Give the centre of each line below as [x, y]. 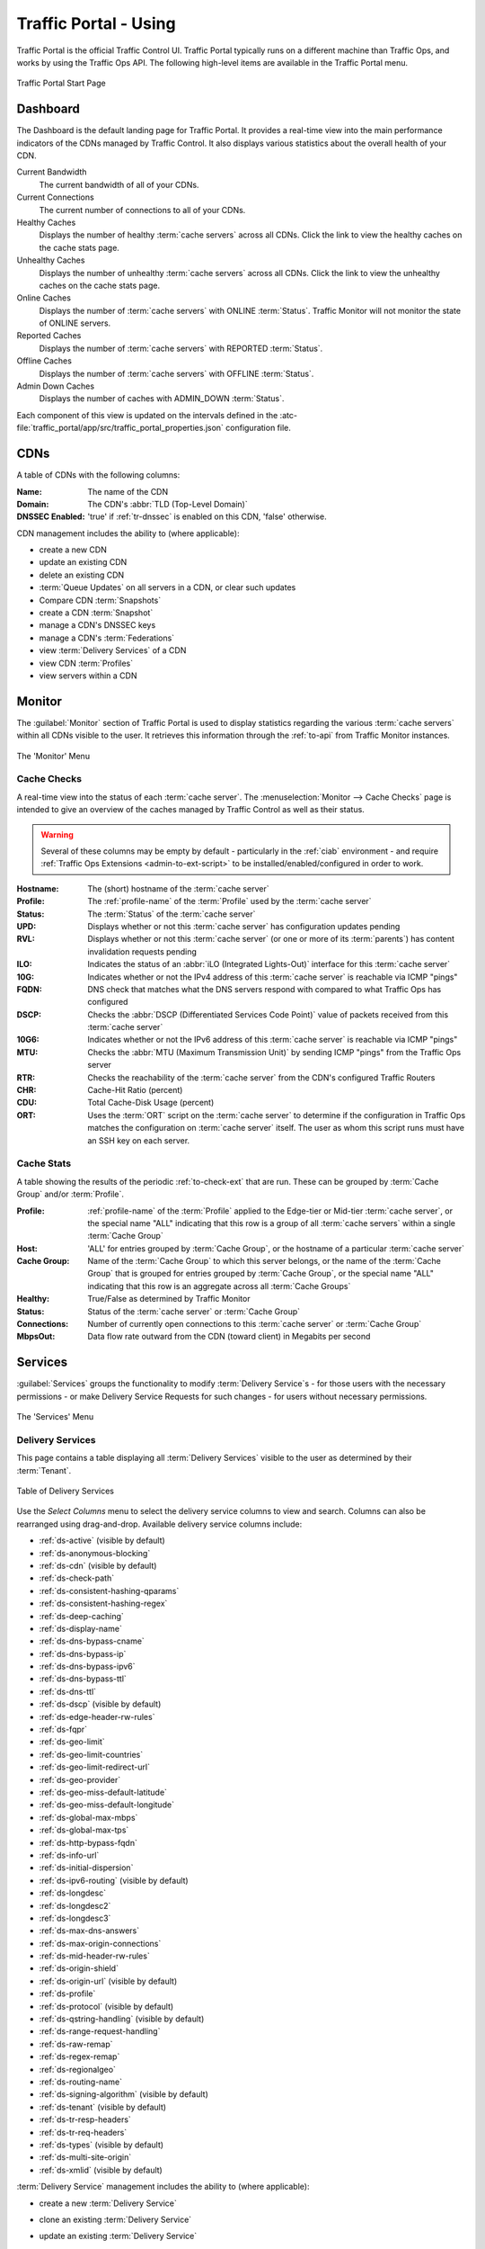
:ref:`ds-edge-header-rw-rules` [97, 1716]
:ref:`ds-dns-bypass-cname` [92, 1641]
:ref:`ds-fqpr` [63, 1729]
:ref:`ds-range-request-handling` [100, 2031]
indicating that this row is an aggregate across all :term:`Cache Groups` [219, 1286]
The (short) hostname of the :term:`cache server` [178, 888]
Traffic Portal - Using [96, 23]
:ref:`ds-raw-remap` [76, 2044]
